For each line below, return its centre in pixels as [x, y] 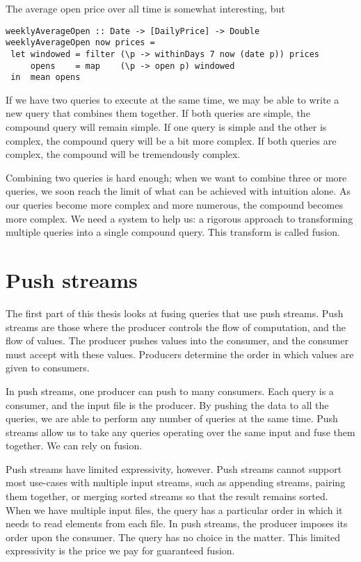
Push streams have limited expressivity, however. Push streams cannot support [174, 468]
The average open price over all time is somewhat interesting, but [145, 8]
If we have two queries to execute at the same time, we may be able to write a [173, 99]
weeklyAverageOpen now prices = [80, 43]
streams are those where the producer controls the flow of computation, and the [176, 327]
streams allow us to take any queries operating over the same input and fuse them [180, 432]
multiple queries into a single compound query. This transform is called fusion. [173, 232]
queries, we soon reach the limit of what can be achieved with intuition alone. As [178, 191]
